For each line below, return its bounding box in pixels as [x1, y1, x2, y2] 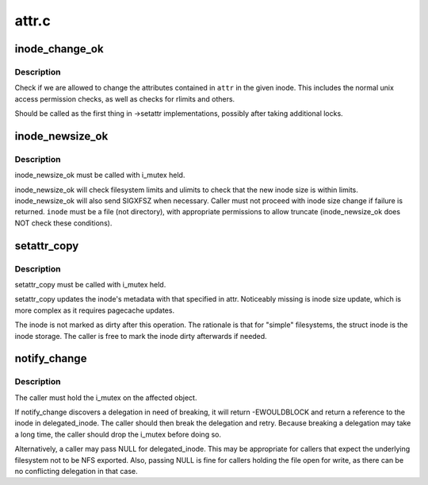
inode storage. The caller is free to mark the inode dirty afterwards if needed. [14, 331, 267, 341]
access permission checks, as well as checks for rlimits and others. [14, 94, 235, 103]
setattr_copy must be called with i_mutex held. [14, 279, 166, 289]
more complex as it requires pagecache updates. [14, 306, 174, 315]
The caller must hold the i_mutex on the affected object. [14, 393, 197, 402]
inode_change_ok [14, 42, 104, 56]
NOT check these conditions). [14, 218, 113, 228]
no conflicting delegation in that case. [14, 467, 138, 476]
